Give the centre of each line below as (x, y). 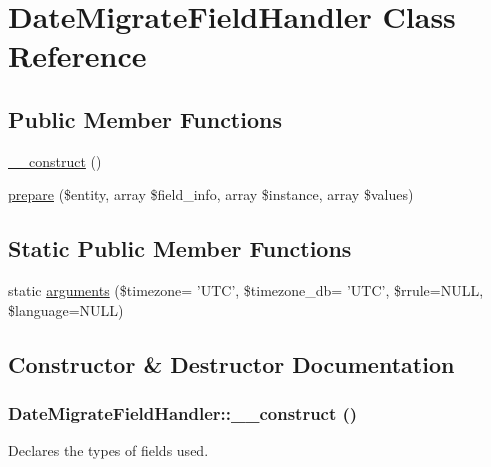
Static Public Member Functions (180, 248)
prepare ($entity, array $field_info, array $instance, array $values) (211, 194)
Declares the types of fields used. (108, 450)
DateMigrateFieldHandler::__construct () (183, 413)
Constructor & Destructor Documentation (231, 363)
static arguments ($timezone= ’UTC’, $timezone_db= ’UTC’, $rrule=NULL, (246, 290)
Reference (77, 55)
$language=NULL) (66, 309)
